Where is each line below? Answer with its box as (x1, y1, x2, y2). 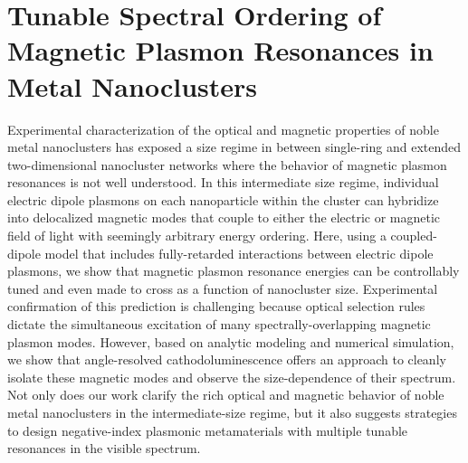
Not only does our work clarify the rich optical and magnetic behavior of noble (7, 385, 444, 404)
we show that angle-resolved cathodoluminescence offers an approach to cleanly (7, 350, 446, 369)
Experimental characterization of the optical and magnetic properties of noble (7, 119, 439, 138)
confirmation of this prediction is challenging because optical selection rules (7, 297, 425, 316)
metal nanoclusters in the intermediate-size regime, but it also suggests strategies (7, 403, 457, 421)
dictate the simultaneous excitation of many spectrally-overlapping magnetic (7, 315, 431, 334)
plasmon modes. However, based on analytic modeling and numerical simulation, (7, 332, 454, 351)
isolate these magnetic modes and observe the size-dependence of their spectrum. (7, 367, 456, 386)
